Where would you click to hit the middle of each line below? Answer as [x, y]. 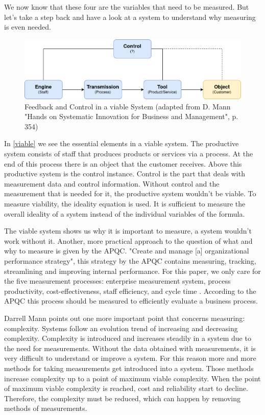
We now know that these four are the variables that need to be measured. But [127, 7]
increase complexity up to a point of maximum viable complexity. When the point [132, 378]
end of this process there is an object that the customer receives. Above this [123, 163]
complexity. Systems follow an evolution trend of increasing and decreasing [121, 328]
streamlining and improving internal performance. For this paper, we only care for [132, 271]
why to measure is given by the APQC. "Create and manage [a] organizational [127, 251]
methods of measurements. [46, 408]
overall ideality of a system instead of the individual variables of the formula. [125, 213]
